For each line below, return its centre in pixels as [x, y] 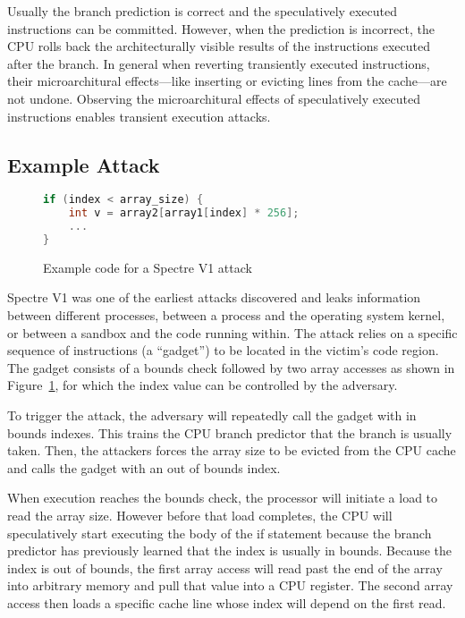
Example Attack [84, 164]
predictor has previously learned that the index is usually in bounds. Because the [230, 550]
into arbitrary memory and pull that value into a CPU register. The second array [230, 585]
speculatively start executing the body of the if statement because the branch [220, 533]
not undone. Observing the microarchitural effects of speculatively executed [214, 98]
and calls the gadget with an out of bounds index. [144, 467]
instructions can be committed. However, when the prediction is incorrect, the [221, 28]
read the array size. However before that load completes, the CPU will [200, 515]
